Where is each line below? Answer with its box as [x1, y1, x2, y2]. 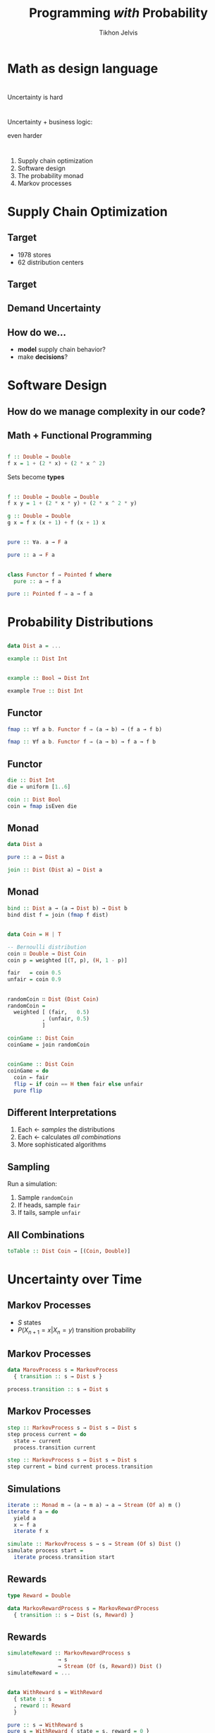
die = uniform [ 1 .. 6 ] [7, 783, 71, 790]
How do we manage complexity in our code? [7, 405, 206, 418]
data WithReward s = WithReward [7, 1689, 102, 1696]
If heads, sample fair [17, 1201, 81, 1209]
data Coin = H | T [7, 931, 61, 938]
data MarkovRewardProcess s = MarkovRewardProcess [7, 1604, 159, 1612]
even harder [7, 131, 43, 140]
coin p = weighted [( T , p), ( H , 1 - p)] [7, 956, 128, 964]
